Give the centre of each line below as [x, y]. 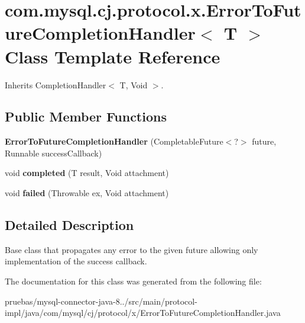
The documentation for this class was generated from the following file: [133, 281]
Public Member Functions [86, 116]
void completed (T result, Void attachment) [87, 173]
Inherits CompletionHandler [56, 84]
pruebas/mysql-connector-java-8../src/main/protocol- [101, 301]
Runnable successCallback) [53, 153]
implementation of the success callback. [76, 261]
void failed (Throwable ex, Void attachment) [87, 193]
